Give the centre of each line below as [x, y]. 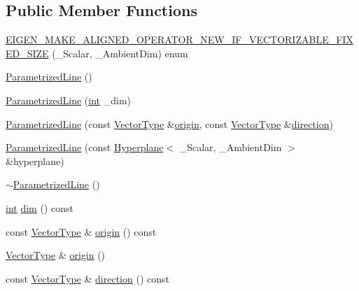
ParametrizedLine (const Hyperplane [85, 147]
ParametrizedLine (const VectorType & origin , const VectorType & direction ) [169, 123]
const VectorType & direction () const [87, 278]
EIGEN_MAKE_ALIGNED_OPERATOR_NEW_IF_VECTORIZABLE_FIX [179, 40]
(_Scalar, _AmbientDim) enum [120, 53]
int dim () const [40, 207]
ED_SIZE [27, 53]
